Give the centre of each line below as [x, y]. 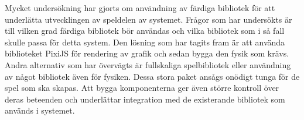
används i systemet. [40, 110]
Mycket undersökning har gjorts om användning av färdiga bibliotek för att [140, 8]
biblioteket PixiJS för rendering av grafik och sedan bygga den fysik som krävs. [147, 53]
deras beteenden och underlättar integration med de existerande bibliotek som [145, 99]
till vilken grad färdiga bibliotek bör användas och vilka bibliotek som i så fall [145, 31]
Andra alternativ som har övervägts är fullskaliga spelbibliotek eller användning [148, 64]
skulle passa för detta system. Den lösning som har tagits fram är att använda [145, 42]
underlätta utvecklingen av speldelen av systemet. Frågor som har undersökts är [148, 19]
